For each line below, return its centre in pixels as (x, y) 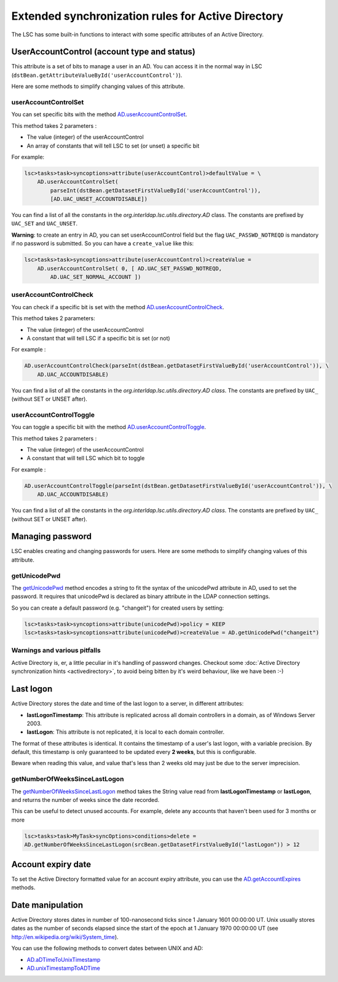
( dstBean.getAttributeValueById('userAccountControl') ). (97, 75)
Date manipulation (47, 905)
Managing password (52, 537)
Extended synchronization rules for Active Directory (147, 16)
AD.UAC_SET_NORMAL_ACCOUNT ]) (96, 277)
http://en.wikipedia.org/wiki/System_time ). (65, 937)
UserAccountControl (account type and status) (104, 52)
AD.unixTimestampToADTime (64, 968)
